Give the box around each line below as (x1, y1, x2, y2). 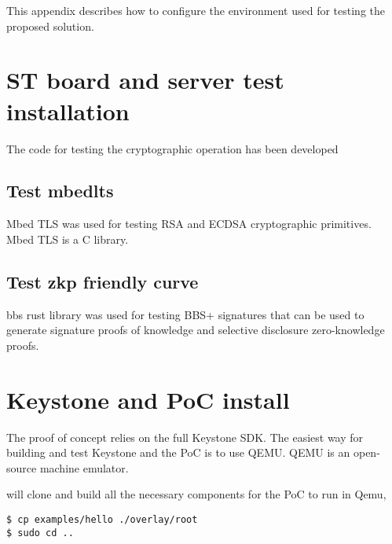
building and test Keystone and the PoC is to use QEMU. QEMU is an (6, 444, 350, 461)
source (6, 459, 37, 476)
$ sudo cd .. (6, 527, 74, 538)
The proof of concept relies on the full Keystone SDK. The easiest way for (6, 428, 364, 445)
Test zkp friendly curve (6, 269, 199, 293)
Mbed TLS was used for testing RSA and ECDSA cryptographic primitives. (6, 215, 372, 232)
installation (6, 94, 130, 127)
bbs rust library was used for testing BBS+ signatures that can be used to (6, 306, 365, 322)
